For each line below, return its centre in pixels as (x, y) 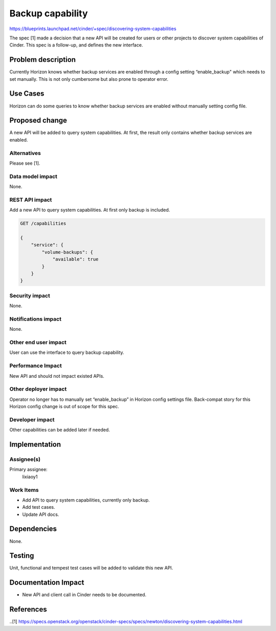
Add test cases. (39, 507)
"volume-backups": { (67, 252)
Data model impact (33, 176)
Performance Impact (36, 366)
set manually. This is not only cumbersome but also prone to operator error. (89, 79)
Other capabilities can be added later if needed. (60, 430)
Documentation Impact (47, 583)
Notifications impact (35, 319)
